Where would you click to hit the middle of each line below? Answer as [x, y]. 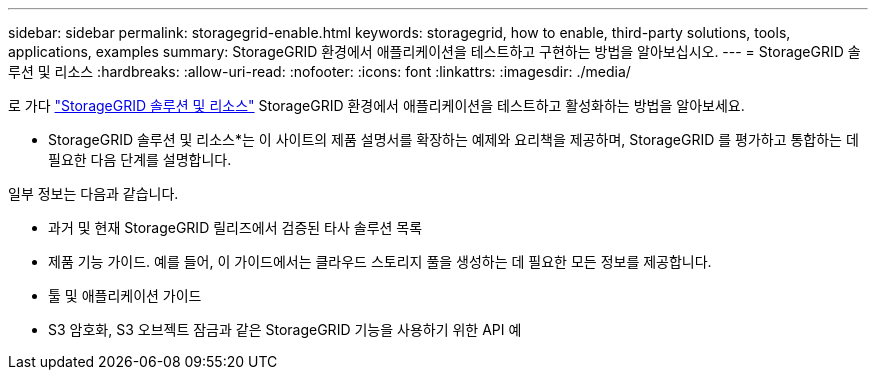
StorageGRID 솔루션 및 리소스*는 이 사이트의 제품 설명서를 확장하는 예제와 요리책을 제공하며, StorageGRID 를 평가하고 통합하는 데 [453, 139]
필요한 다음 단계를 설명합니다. [140, 159]
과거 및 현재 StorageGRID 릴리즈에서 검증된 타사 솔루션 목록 [235, 227]
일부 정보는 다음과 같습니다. [93, 193]
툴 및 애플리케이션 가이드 [125, 295]
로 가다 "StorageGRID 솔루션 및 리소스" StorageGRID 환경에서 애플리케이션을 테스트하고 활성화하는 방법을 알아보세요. [376, 105]
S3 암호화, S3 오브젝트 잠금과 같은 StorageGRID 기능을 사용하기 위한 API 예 [285, 329]
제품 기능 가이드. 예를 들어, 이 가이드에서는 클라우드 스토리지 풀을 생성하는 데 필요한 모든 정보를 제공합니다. [380, 261]
